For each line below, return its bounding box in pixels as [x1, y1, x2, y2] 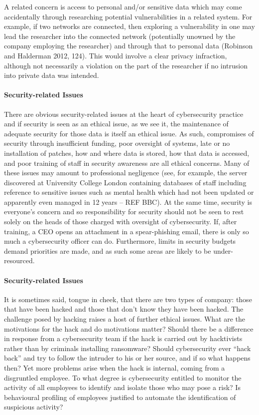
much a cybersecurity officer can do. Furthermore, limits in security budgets [4, 236, 236, 246]
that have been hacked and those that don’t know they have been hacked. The [4, 304, 244, 314]
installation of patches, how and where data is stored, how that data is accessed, [4, 147, 250, 158]
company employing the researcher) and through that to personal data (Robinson [4, 40, 253, 51]
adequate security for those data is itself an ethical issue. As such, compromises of [4, 128, 254, 138]
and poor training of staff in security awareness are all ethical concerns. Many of [4, 157, 250, 168]
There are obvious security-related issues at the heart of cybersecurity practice [4, 108, 244, 119]
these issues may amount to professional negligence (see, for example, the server [4, 167, 248, 178]
